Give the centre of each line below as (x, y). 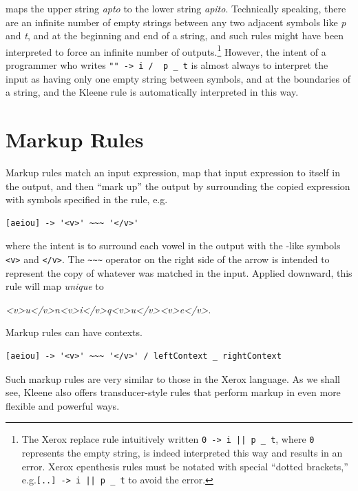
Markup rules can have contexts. (74, 332)
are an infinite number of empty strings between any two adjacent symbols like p (176, 22)
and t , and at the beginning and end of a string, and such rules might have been (175, 35)
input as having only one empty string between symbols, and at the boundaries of (178, 78)
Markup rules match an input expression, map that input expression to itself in (173, 172)
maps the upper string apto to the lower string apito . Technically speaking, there (176, 8)
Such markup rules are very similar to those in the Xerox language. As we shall (173, 378)
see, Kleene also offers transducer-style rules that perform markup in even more (173, 392)
